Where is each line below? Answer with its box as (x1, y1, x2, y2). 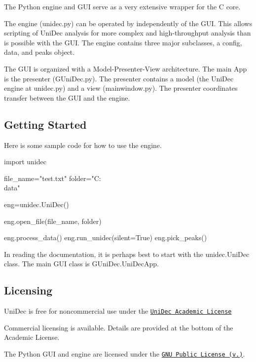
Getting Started (4, 116, 87, 132)
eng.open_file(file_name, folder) (4, 216, 102, 226)
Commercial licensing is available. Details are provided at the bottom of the (4, 322, 233, 332)
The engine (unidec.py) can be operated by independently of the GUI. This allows (4, 18, 253, 28)
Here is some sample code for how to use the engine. (4, 140, 162, 150)
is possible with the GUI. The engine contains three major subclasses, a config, (4, 37, 242, 47)
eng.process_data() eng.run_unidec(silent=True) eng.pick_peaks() (4, 232, 207, 243)
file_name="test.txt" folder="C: (4, 173, 101, 183)
